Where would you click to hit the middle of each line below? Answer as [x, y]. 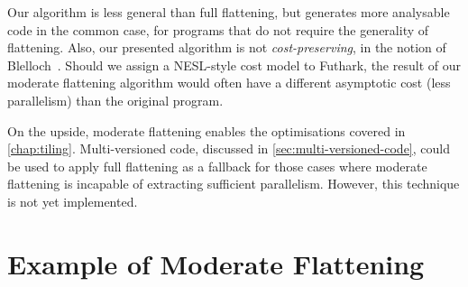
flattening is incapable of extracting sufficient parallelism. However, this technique [234, 184]
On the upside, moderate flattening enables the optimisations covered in [206, 130]
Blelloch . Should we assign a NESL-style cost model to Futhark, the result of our [234, 65]
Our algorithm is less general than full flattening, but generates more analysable [229, 12]
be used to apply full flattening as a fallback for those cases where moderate [217, 166]
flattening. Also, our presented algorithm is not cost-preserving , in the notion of [227, 47]
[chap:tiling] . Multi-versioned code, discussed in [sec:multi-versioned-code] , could [229, 148]
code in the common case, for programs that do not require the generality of [218, 29]
